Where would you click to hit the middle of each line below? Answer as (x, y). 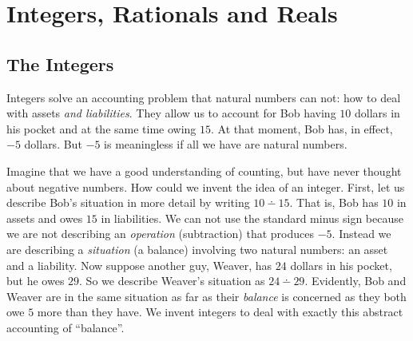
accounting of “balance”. (66, 327)
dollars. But (53, 144)
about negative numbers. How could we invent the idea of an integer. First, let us (206, 186)
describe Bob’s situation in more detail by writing (128, 202)
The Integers (60, 63)
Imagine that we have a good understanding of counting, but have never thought (204, 170)
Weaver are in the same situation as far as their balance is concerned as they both (206, 296)
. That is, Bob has (334, 202)
